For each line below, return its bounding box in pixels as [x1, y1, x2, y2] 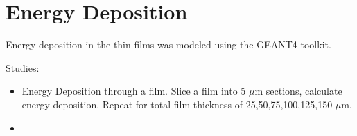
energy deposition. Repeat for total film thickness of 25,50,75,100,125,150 [21, 97, 333, 111]
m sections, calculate [254, 84, 342, 98]
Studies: [6, 60, 40, 75]
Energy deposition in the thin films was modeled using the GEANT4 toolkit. [6, 37, 331, 52]
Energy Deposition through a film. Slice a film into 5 [21, 84, 246, 98]
